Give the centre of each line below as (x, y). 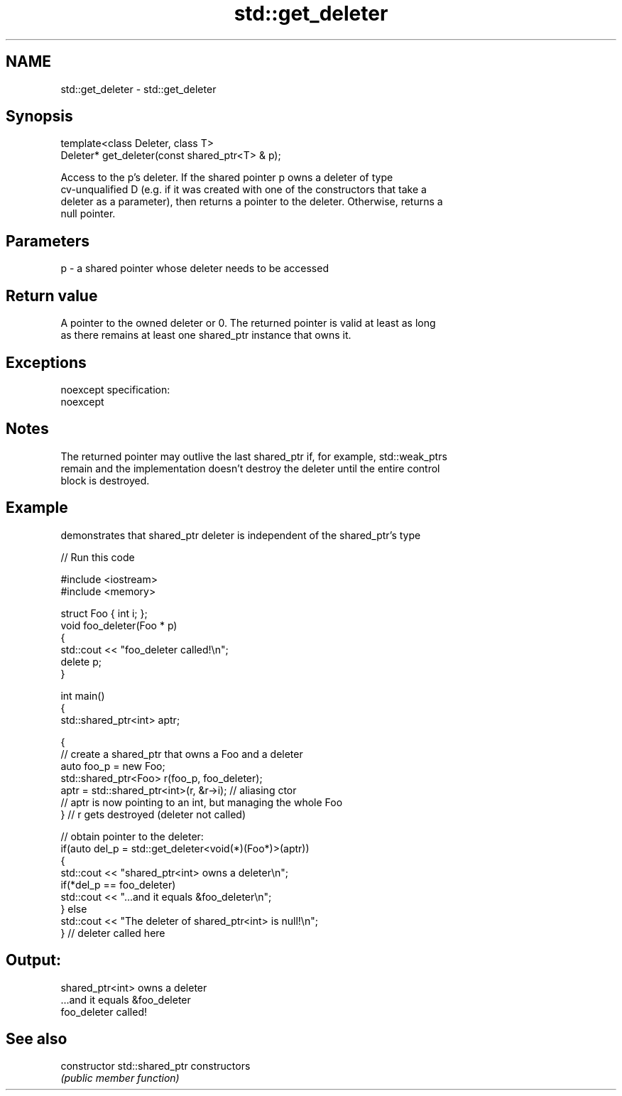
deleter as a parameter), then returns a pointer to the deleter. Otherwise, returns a (252, 202)
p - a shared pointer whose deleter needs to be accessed (195, 268)
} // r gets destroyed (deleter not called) (153, 814)
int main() (83, 695)
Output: (33, 960)
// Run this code (98, 557)
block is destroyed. (105, 480)
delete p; (81, 661)
